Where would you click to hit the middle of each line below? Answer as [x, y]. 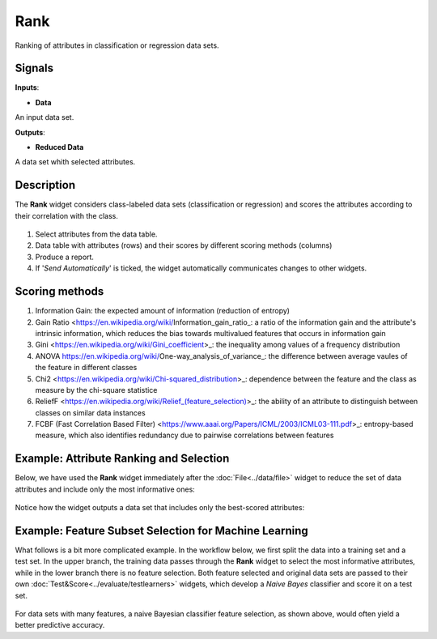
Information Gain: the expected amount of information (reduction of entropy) [163, 311]
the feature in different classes [86, 368]
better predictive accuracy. [60, 625]
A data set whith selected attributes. [75, 162]
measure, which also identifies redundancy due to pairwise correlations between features [185, 435]
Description [45, 185]
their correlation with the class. [67, 215]
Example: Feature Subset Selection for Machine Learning [162, 530]
